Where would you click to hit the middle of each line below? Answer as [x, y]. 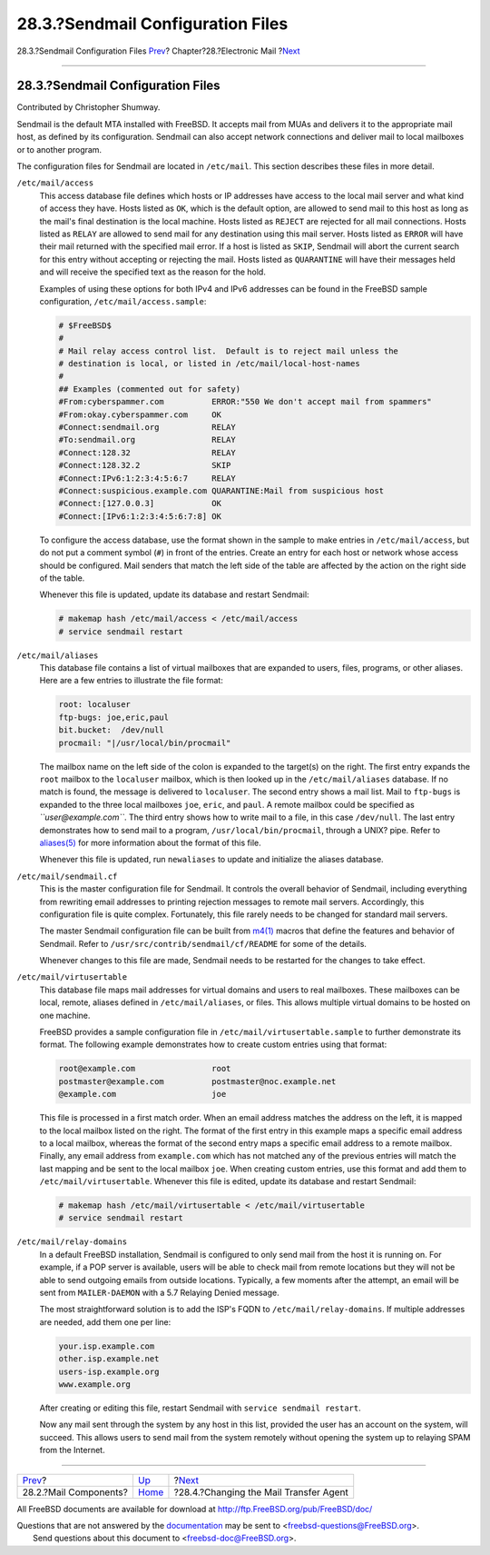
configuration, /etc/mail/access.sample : [123, 301]
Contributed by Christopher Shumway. [88, 107]
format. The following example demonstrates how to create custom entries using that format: [213, 1044]
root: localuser [95, 705]
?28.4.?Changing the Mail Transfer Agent [261, 1492]
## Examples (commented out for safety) [149, 389]
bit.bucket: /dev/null [112, 730]
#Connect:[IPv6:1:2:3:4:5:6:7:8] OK [140, 516]
